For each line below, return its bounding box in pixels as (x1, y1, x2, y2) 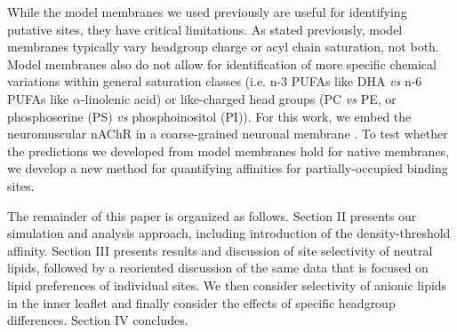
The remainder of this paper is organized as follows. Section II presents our (7, 206, 417, 225)
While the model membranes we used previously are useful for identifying (7, 3, 407, 20)
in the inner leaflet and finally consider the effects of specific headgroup (7, 293, 396, 312)
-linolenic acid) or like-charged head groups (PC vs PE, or (80, 89, 397, 107)
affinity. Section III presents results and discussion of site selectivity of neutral (7, 241, 433, 259)
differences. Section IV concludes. (7, 311, 188, 329)
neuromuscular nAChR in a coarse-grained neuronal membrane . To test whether (7, 124, 448, 143)
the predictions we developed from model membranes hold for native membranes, (7, 141, 450, 160)
